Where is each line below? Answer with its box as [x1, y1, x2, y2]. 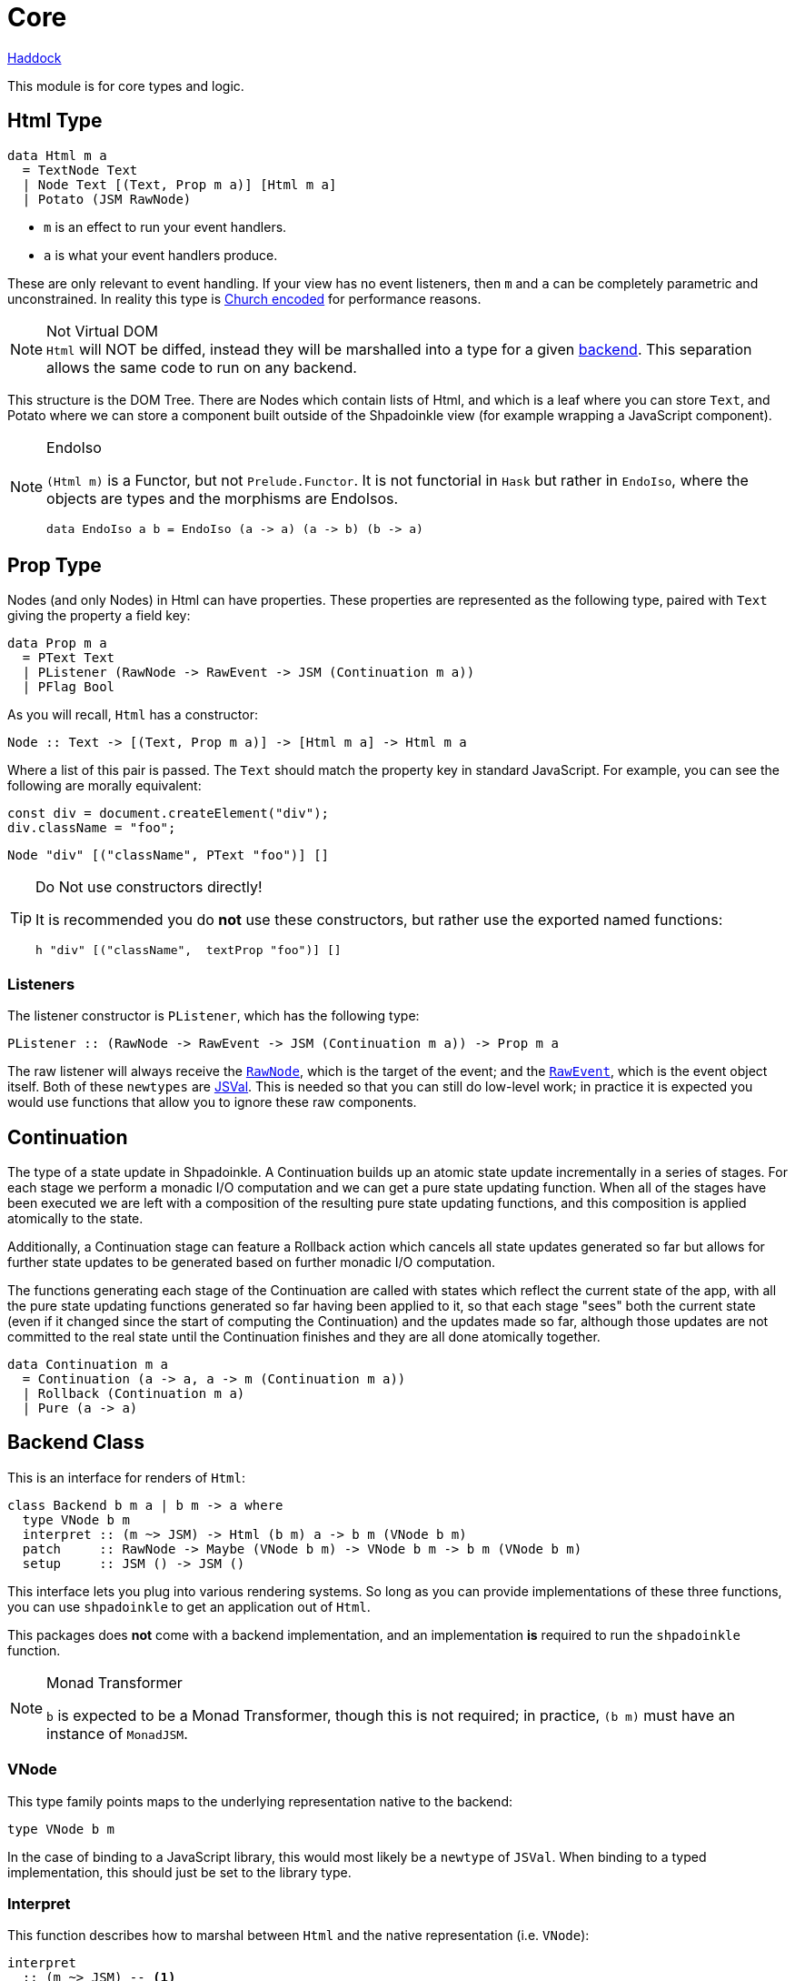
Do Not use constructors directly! [35, 878, 263, 897]
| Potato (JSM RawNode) [22, 191, 192, 206]
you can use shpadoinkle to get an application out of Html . [7, 1598, 371, 1614]
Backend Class [7, 1431, 144, 1454]
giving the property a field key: [7, 608, 191, 624]
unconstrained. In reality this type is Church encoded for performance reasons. [7, 290, 482, 307]
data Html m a [7, 147, 107, 163]
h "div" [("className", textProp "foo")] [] [35, 943, 342, 958]
